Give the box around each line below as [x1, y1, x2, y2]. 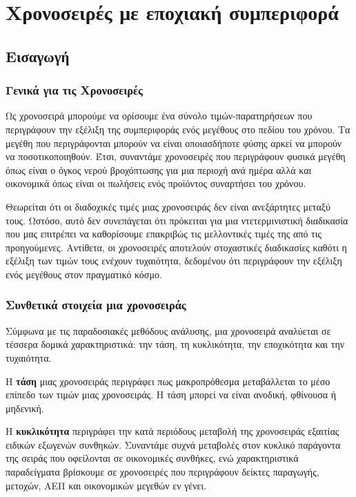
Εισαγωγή [6, 45, 70, 66]
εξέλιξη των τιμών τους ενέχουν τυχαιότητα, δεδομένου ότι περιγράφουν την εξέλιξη [6, 253, 342, 268]
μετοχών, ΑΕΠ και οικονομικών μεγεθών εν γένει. [6, 478, 207, 492]
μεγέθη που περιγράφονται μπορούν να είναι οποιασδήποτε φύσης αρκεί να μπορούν [6, 135, 342, 150]
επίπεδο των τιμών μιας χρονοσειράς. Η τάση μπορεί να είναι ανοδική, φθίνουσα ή [6, 387, 337, 402]
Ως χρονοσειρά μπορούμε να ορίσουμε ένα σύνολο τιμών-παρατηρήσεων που [6, 108, 313, 123]
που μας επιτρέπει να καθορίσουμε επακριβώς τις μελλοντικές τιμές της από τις [6, 226, 322, 241]
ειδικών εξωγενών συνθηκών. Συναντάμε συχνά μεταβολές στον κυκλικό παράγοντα [6, 437, 341, 451]
